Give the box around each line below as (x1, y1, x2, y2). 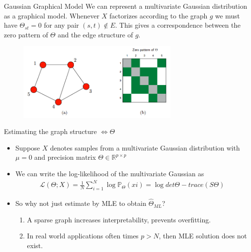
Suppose (15, 142, 40, 152)
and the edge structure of (57, 29, 133, 39)
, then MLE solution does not (159, 231, 247, 241)
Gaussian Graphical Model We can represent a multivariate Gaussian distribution (4, 1, 247, 11)
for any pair (44, 20, 79, 30)
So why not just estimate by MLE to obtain (15, 198, 146, 208)
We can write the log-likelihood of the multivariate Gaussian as (15, 168, 204, 178)
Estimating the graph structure (4, 126, 97, 136)
